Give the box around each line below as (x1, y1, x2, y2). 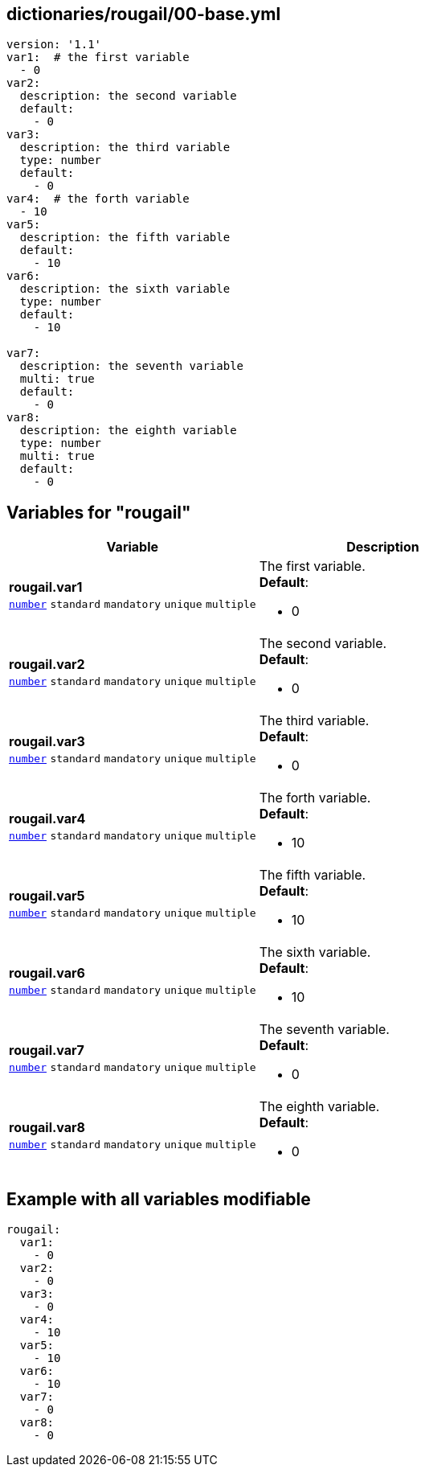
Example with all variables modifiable (6, 1188, 311, 1209)
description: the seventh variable (19, 359, 244, 373)
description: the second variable (19, 89, 237, 103)
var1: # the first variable (6, 51, 190, 64)
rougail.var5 (9, 888, 85, 905)
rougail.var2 (9, 656, 85, 673)
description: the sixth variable (19, 282, 231, 296)
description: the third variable (19, 141, 231, 154)
